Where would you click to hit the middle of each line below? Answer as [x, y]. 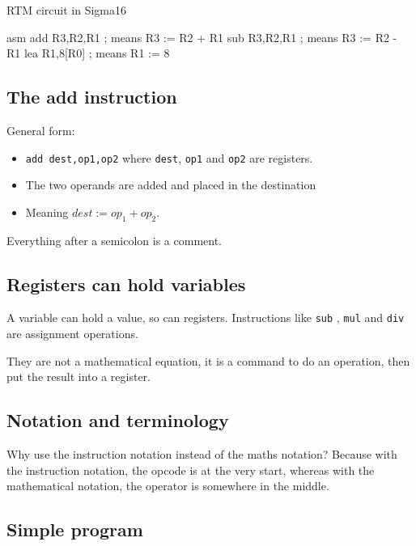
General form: [41, 130]
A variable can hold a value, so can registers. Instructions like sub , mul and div [206, 317]
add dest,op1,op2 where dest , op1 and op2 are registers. [169, 157]
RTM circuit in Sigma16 [67, 10]
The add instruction [92, 97]
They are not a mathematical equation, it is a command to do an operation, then [208, 360]
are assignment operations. [72, 334]
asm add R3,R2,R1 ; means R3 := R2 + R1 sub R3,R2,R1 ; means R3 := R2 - [202, 37]
